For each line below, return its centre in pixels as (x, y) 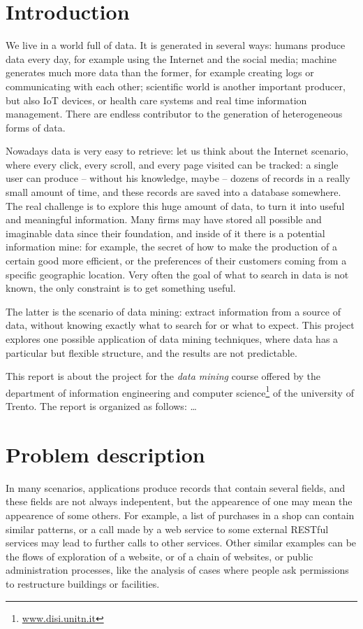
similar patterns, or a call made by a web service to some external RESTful (167, 529)
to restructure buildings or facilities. (83, 583)
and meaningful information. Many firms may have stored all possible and (164, 219)
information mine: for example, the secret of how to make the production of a (172, 247)
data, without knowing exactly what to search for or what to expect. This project (180, 325)
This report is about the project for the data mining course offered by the (163, 376)
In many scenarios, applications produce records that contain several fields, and (176, 487)
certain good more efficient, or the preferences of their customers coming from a (176, 261)
